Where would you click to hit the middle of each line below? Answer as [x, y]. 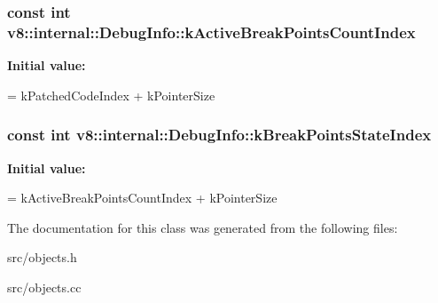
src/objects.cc [44, 287]
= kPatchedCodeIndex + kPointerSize [111, 95]
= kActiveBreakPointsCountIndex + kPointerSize [142, 198]
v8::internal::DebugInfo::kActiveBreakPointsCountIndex [211, 32]
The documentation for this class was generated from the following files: [203, 227]
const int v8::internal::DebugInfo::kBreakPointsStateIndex [219, 135]
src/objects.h [42, 257]
